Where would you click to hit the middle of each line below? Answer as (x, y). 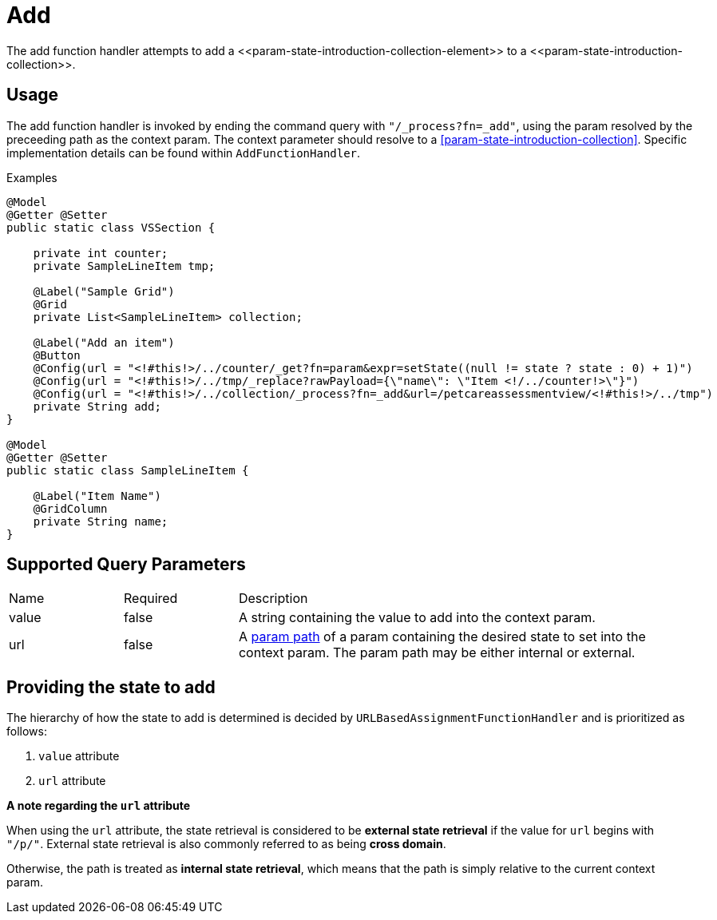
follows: (27, 732)
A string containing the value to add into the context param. (417, 618)
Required (151, 599)
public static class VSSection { (111, 227)
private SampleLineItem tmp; (124, 266)
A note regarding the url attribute (99, 806)
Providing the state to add (111, 687)
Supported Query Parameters (126, 565)
